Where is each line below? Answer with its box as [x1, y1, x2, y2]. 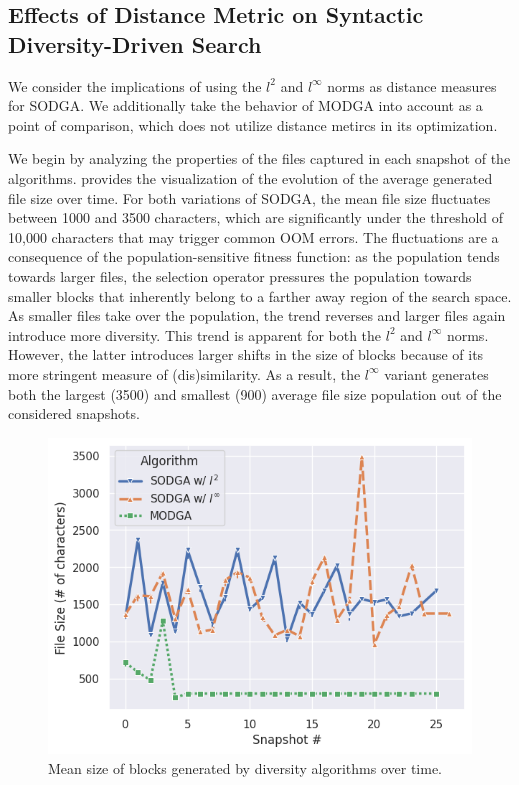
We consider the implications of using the [8, 75, 262, 96]
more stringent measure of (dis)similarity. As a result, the [8, 363, 361, 384]
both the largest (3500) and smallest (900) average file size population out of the [8, 383, 502, 404]
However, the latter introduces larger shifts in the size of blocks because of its [8, 344, 484, 365]
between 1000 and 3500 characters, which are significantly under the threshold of [8, 207, 504, 228]
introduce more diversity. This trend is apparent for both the [8, 324, 382, 345]
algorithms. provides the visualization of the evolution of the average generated [8, 167, 493, 188]
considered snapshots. [8, 403, 140, 424]
